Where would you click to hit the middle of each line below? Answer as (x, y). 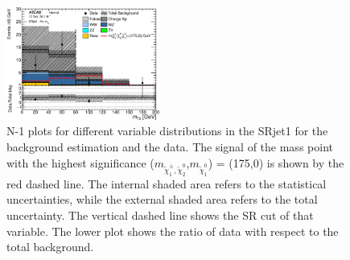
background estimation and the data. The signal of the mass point (170, 147)
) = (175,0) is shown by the (276, 162)
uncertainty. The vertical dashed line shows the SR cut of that (160, 215)
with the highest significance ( (80, 162)
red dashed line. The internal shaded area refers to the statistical (167, 183)
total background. (50, 247)
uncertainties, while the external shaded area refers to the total (162, 199)
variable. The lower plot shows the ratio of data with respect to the (173, 231)
